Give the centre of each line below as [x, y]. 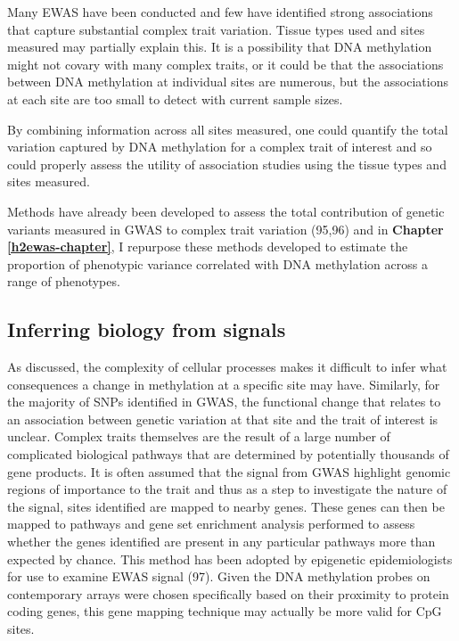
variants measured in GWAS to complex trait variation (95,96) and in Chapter [225, 229]
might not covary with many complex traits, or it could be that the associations [225, 64]
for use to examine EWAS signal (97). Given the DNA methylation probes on [219, 576]
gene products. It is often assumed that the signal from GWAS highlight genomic [229, 471]
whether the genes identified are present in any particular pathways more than [221, 542]
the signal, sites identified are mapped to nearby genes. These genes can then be [226, 506]
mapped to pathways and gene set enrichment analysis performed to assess [211, 524]
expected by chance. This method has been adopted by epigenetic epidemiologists [230, 559]
